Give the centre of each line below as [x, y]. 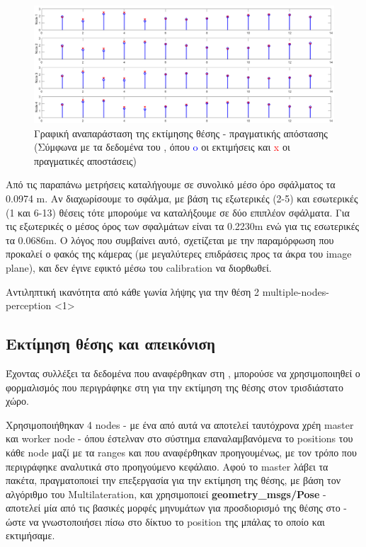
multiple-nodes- [296, 291]
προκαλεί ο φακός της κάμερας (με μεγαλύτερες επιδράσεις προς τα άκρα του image [179, 254]
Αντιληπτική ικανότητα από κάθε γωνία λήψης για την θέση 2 [132, 291]
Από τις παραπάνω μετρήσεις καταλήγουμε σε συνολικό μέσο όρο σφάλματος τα [171, 184]
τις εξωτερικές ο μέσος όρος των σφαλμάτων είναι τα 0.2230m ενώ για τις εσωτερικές [183, 226]
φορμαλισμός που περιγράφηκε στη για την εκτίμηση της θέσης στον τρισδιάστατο [175, 387]
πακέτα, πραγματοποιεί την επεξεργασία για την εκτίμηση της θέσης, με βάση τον [173, 480]
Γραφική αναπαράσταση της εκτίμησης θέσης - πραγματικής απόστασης [181, 133]
